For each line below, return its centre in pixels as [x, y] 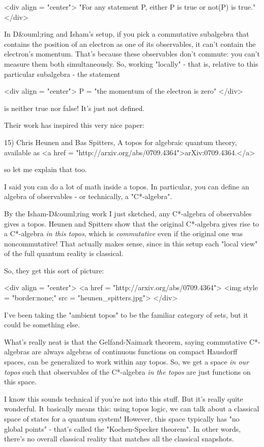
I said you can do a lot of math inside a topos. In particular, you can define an [127, 186]
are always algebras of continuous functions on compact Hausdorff [135, 352]
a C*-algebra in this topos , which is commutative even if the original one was [124, 233]
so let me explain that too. [46, 169]
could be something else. [42, 325]
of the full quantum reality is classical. [64, 253]
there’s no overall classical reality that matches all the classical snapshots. [119, 439]
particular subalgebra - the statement [62, 74]
